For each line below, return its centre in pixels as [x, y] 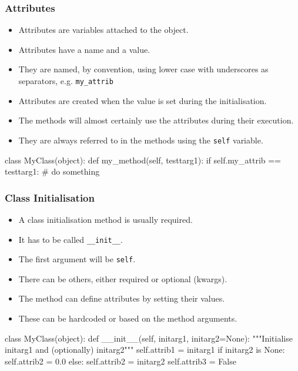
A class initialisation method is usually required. [106, 219]
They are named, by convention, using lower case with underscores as [143, 69]
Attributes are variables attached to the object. [103, 30]
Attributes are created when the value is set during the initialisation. [143, 100]
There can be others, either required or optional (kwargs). [123, 278]
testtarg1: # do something [52, 171]
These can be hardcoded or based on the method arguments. [128, 318]
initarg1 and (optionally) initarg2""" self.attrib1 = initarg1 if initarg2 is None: [145, 350]
